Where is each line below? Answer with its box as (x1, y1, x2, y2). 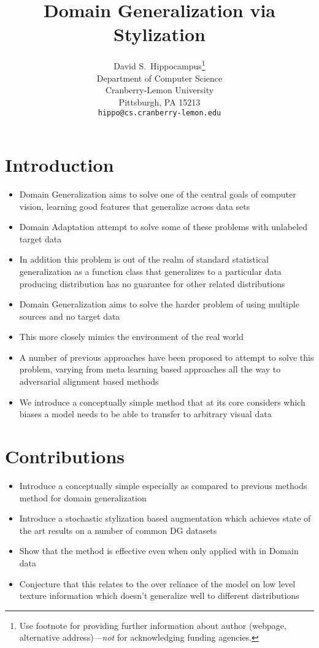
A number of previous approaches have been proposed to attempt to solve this (19, 350, 314, 363)
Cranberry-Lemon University (105, 83, 214, 96)
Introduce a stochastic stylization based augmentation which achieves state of (19, 512, 311, 525)
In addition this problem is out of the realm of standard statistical (19, 253, 269, 266)
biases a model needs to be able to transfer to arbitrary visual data (19, 407, 272, 420)
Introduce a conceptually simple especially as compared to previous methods (19, 479, 307, 492)
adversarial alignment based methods (19, 375, 159, 388)
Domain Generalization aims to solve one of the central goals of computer (19, 187, 296, 200)
